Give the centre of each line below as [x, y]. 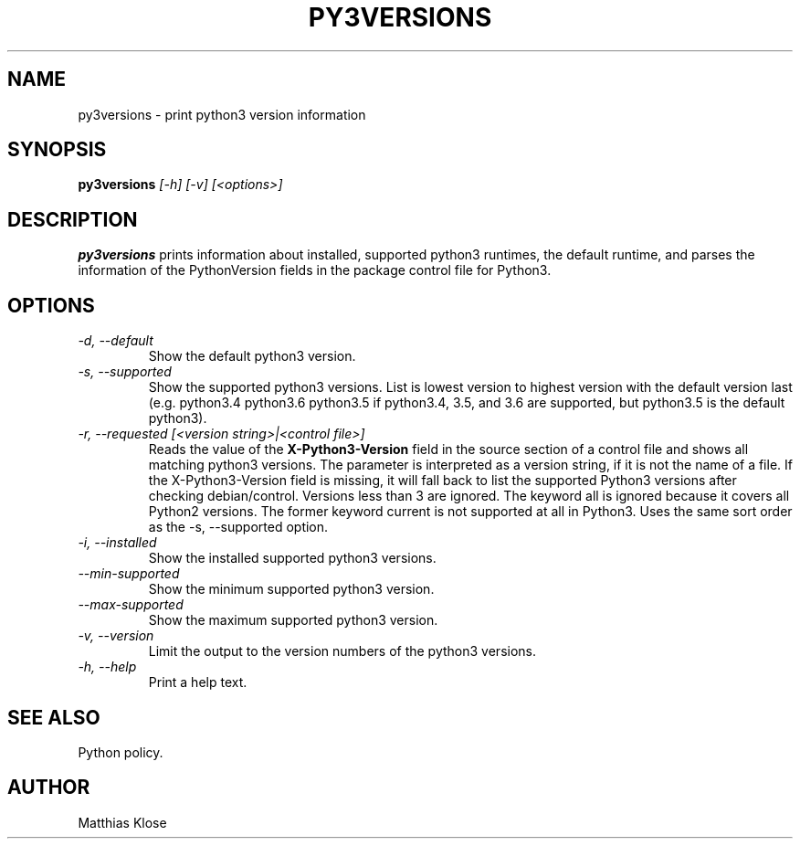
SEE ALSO [54, 717]
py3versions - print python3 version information [222, 114]
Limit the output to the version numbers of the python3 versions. [342, 651]
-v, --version [116, 636]
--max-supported [131, 605]
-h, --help [107, 667]
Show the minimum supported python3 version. [291, 589]
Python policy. [121, 752]
